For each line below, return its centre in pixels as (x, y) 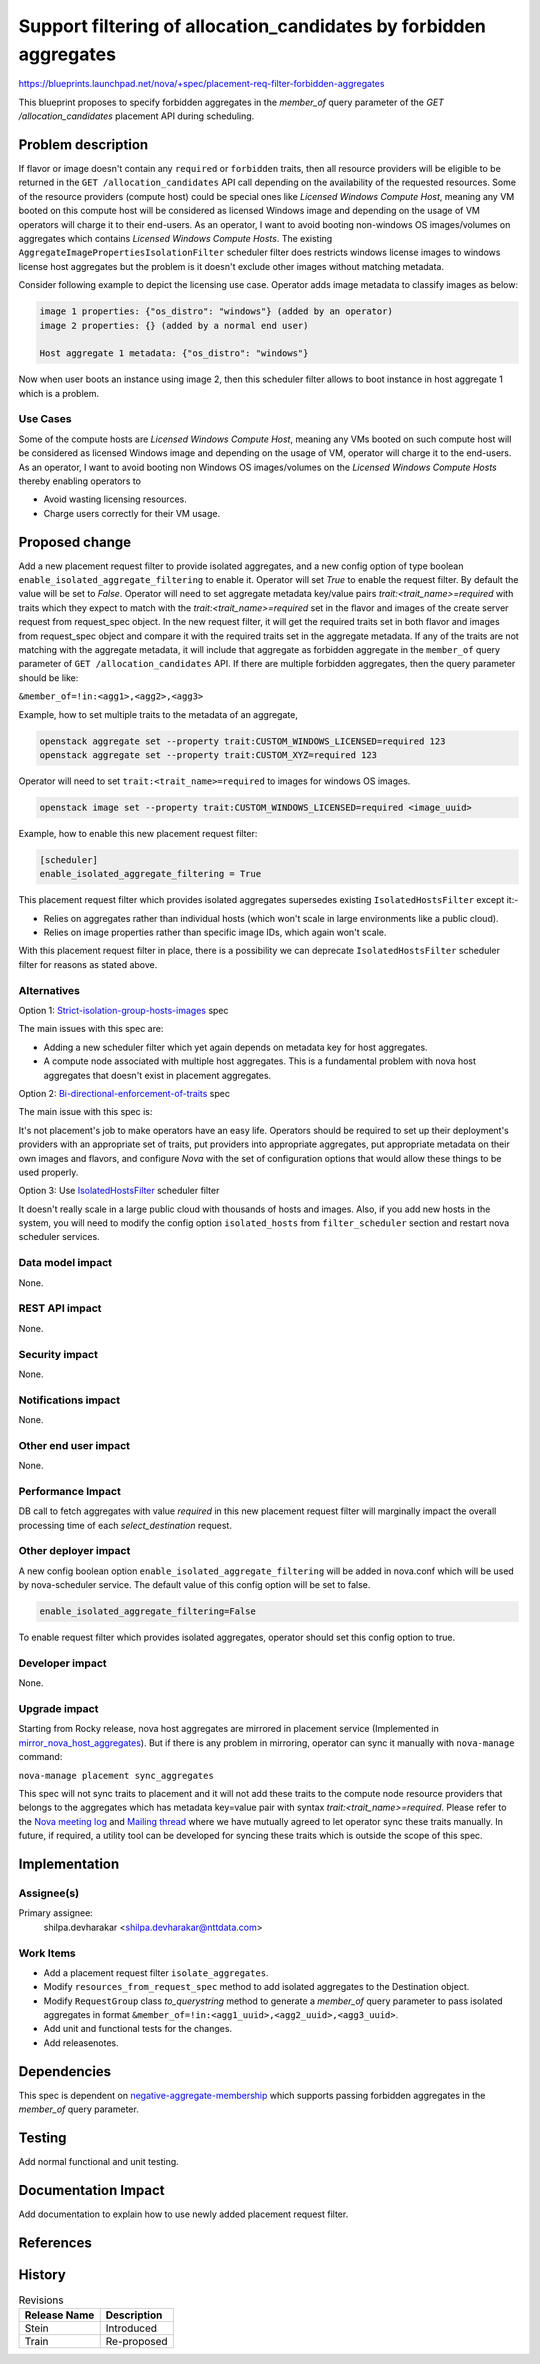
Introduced (131, 2328)
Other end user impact (74, 1445)
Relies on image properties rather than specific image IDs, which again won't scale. (215, 932)
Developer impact (62, 1663)
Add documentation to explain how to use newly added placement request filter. (183, 2214)
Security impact (58, 1354)
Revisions (41, 2300)
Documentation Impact (91, 2190)
